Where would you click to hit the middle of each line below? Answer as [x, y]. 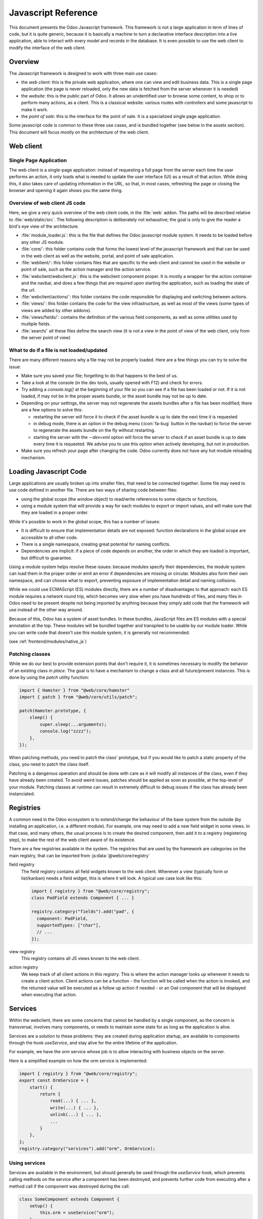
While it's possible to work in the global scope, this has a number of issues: [85, 521]
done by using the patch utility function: [49, 677]
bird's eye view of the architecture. [44, 226]
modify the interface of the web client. [47, 48]
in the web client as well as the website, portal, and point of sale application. [98, 256]
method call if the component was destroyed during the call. [69, 1186]
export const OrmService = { [54, 1081]
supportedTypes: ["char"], [69, 925]
